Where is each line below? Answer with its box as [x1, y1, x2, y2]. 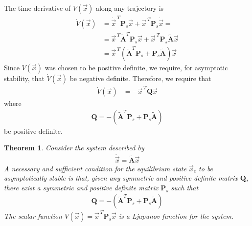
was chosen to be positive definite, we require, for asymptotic [45, 62, 228, 72]
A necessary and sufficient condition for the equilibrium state [4, 163, 186, 173]
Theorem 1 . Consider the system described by [4, 142, 144, 152]
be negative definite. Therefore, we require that [69, 73, 211, 83]
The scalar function [4, 211, 62, 221]
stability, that [4, 73, 45, 83]
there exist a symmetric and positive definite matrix [4, 182, 159, 192]
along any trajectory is [95, 3, 164, 13]
